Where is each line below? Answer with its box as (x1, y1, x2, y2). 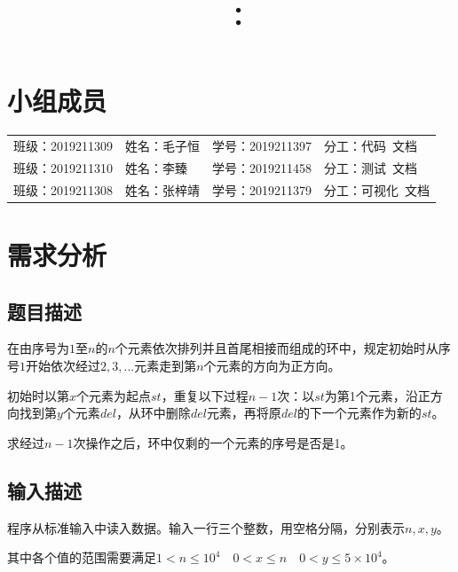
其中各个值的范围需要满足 (7, 548, 156, 567)
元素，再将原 (206, 404, 281, 422)
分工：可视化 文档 (324, 180, 430, 199)
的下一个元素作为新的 (296, 404, 422, 422)
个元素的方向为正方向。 (203, 357, 341, 375)
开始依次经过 (26, 357, 100, 375)
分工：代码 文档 (324, 137, 417, 155)
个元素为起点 (76, 386, 152, 404)
